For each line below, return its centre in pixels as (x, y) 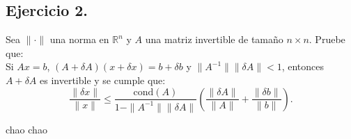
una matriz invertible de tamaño (214, 39)
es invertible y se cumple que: (103, 80)
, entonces (303, 66)
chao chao (26, 129)
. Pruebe (327, 39)
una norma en (79, 39)
